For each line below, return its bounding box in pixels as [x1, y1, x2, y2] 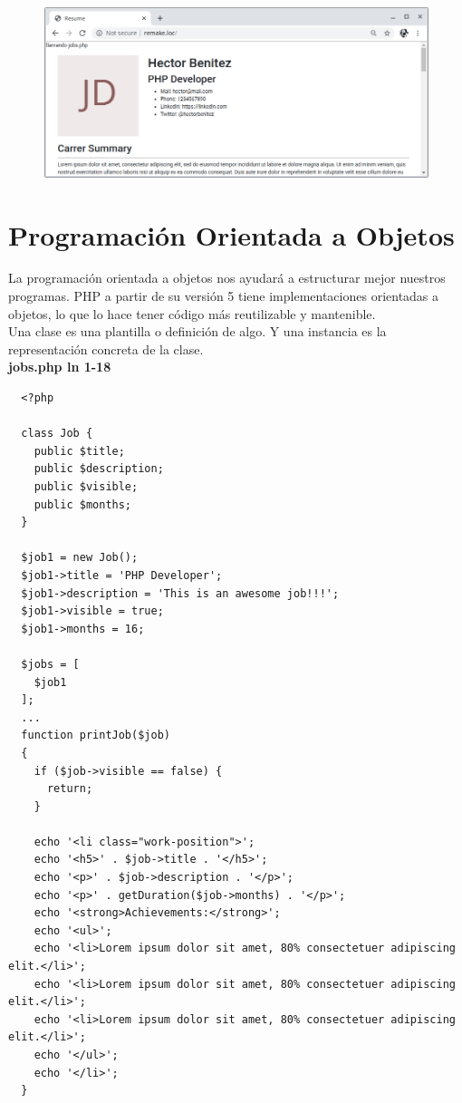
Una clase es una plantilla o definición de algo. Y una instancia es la [8, 322, 387, 341]
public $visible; [34, 480, 139, 494]
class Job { [21, 427, 93, 440]
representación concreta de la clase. [8, 339, 204, 358]
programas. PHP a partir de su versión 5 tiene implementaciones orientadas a [8, 286, 439, 305]
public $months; [34, 498, 132, 511]
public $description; [34, 462, 164, 476]
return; [46, 782, 93, 796]
